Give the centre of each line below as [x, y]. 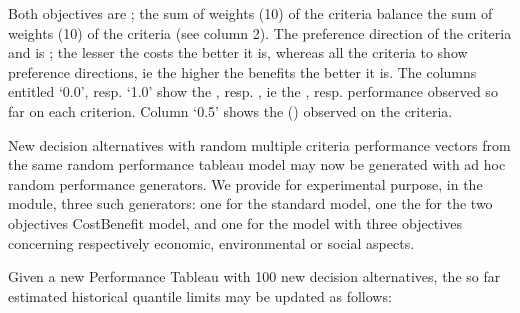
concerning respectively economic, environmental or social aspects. [211, 242]
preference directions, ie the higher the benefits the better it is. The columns [242, 71]
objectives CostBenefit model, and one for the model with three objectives [235, 222]
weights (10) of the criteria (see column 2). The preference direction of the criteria [260, 32]
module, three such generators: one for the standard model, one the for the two [250, 203]
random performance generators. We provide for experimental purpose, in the [245, 183]
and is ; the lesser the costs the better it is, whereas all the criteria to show [238, 52]
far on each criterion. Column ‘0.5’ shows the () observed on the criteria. [230, 110]
